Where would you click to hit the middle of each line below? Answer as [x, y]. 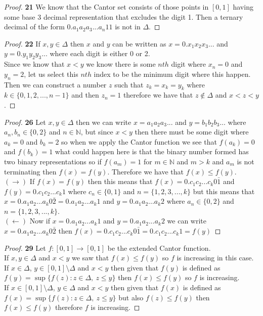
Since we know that [34, 64]
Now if [40, 221]
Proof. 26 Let [25, 122]
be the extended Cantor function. [159, 247]
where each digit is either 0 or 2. [100, 53]
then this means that [120, 181]
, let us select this [51, 74]
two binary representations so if [53, 161]
